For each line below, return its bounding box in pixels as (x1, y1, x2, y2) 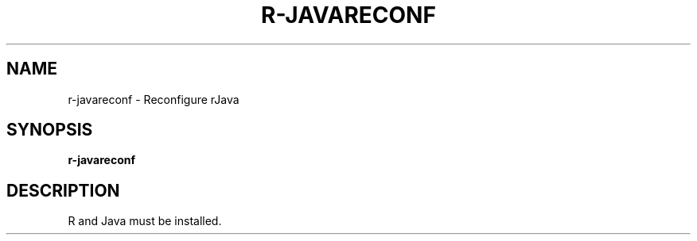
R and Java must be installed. (68, 214, 222, 228)
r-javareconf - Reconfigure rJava (68, 92, 239, 106)
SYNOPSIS (6, 120, 93, 140)
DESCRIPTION (6, 180, 120, 201)
